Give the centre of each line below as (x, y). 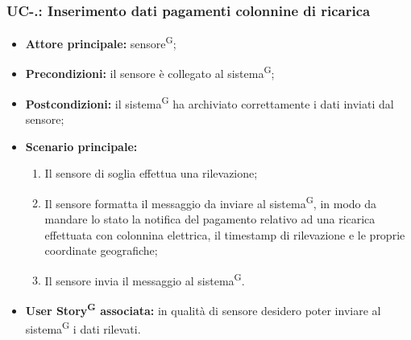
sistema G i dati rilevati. (83, 328)
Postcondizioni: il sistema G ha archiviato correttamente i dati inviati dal (210, 102)
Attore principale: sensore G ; (101, 42)
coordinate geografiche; (101, 250)
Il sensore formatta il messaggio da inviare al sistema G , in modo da (211, 202)
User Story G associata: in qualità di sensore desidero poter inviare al (203, 309)
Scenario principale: (81, 146)
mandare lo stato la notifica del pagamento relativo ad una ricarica (210, 219)
